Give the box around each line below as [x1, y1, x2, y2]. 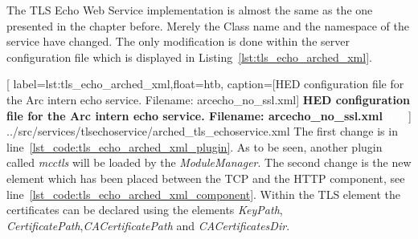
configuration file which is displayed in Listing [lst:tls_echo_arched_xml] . [6, 48, 372, 65]
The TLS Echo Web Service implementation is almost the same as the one [6, 2, 373, 18]
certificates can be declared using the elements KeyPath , [6, 201, 283, 218]
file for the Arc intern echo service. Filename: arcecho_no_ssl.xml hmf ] [6, 107, 412, 124]
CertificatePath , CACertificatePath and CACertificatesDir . [6, 217, 290, 233]
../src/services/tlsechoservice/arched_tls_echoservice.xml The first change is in [6, 123, 398, 140]
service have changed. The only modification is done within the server [6, 33, 350, 50]
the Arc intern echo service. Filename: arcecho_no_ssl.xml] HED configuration [6, 91, 410, 107]
